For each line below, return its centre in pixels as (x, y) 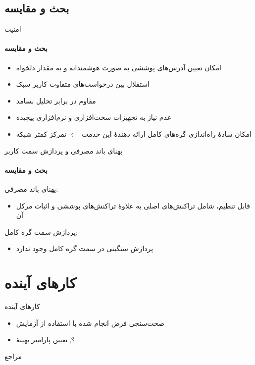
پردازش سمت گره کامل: (41, 232)
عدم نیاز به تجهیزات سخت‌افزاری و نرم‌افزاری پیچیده (94, 117)
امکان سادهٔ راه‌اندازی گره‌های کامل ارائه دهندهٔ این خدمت (167, 133)
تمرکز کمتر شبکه (41, 133)
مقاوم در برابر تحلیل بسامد (56, 100)
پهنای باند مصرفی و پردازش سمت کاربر (64, 150)
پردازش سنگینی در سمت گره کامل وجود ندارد (85, 248)
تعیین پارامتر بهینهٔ (42, 339)
